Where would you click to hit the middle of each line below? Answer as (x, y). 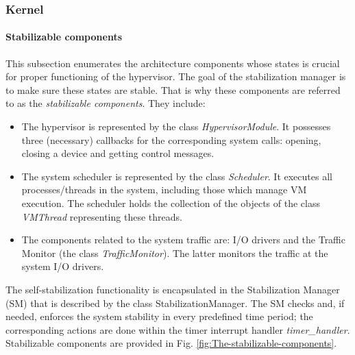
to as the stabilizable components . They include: (106, 103)
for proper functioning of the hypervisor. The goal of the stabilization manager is (176, 76)
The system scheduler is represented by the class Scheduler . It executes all (177, 176)
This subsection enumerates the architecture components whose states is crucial (173, 63)
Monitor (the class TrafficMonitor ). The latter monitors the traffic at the (175, 253)
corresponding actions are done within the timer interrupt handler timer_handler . (178, 329)
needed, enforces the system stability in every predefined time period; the (159, 316)
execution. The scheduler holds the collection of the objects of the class (171, 203)
